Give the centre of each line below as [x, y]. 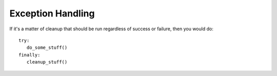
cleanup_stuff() [47, 62]
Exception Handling [52, 13]
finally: [29, 55]
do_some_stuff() [47, 48]
